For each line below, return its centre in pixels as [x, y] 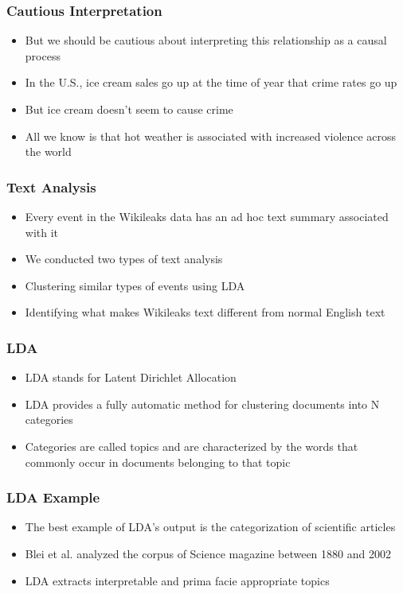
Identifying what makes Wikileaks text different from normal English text [205, 312]
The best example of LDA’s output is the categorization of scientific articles [210, 527]
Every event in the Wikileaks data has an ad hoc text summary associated [207, 216]
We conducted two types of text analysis [124, 259]
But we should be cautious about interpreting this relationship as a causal [206, 40]
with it [42, 232]
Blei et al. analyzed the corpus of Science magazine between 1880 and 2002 [208, 553]
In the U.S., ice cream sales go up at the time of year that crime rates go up [211, 82]
